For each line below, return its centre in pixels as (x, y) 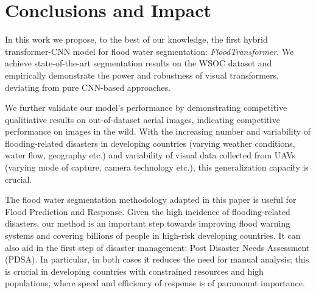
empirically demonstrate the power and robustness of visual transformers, (142, 75)
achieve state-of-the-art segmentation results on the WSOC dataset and (139, 63)
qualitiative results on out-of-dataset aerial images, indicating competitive (142, 119)
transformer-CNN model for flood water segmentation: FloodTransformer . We (149, 51)
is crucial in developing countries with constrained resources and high (134, 271)
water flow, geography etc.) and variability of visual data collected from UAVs (150, 155)
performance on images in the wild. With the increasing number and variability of (158, 131)
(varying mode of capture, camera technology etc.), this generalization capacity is (157, 167)
